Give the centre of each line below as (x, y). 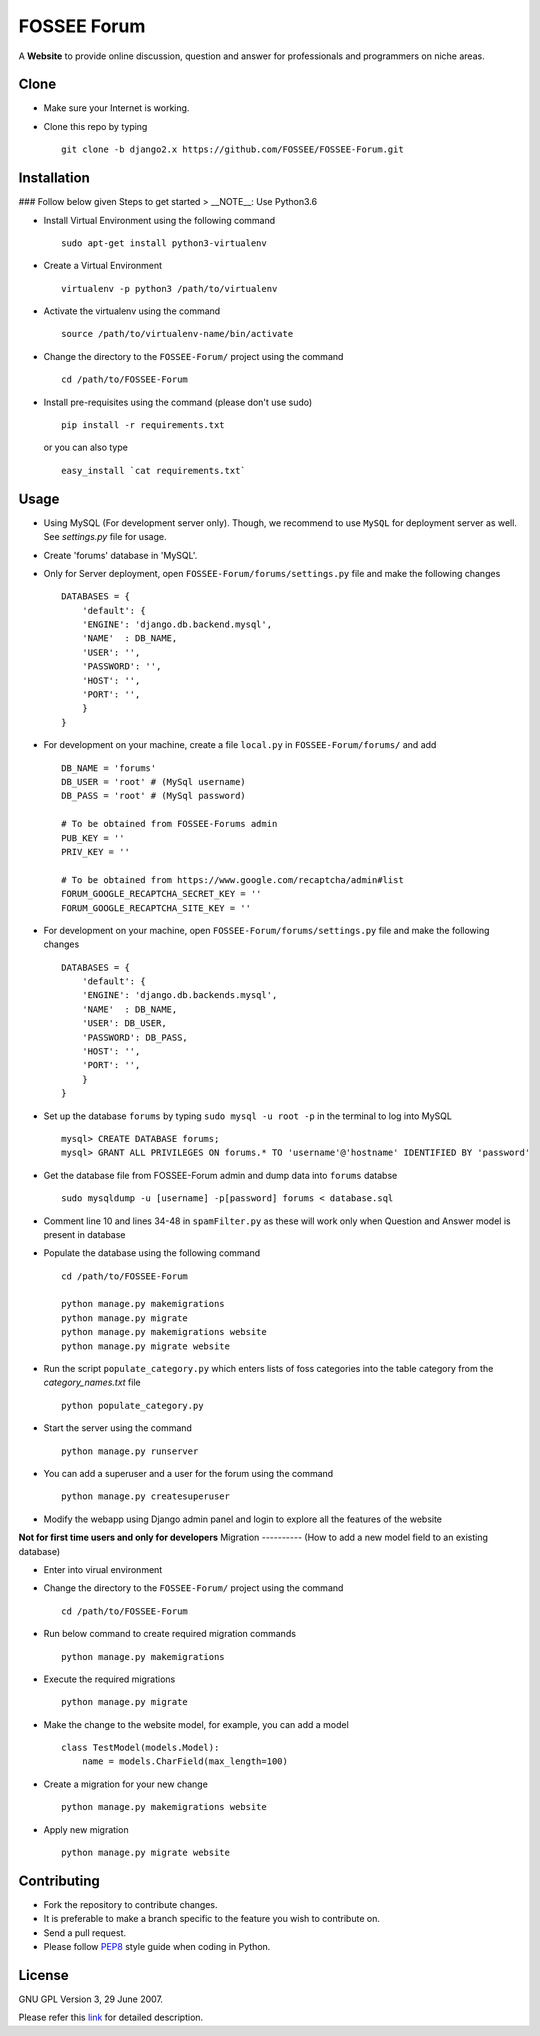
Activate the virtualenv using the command (132, 311)
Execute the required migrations (109, 1679)
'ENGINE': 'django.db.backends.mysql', (179, 995)
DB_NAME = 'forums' (109, 768)
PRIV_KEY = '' (95, 851)
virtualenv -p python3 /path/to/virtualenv (169, 288)
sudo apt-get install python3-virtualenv (164, 243)
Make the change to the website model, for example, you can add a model (196, 1724)
